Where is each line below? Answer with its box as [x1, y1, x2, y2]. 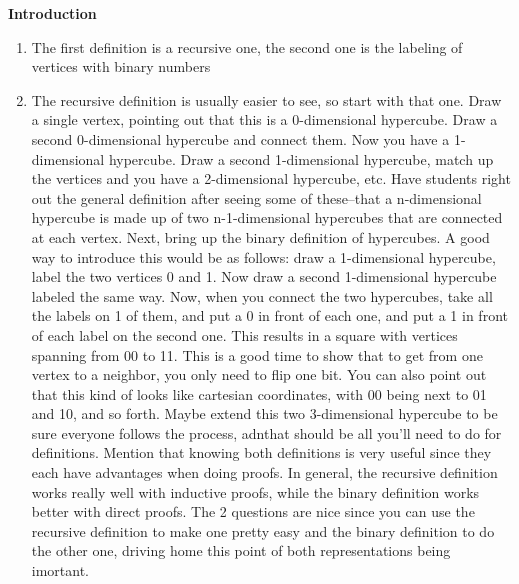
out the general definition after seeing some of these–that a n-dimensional [31, 187, 482, 208]
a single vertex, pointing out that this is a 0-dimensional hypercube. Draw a [31, 109, 498, 130]
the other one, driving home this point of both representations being [31, 540, 451, 561]
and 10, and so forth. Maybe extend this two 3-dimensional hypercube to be [31, 403, 498, 424]
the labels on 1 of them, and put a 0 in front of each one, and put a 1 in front [31, 305, 508, 326]
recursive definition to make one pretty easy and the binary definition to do [31, 520, 495, 541]
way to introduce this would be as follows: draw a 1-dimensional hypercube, [31, 246, 496, 267]
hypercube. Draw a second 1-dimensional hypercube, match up [108, 148, 494, 169]
